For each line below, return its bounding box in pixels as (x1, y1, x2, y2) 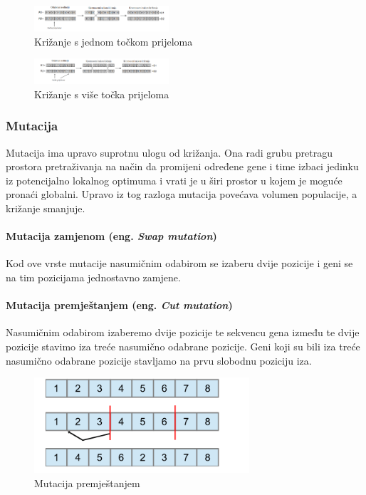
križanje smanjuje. (6, 201, 85, 216)
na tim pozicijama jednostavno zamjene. (6, 270, 181, 284)
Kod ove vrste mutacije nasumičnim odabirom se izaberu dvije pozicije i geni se (6, 256, 353, 271)
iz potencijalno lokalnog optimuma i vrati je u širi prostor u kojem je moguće (6, 172, 343, 187)
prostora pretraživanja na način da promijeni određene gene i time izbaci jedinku (6, 159, 359, 174)
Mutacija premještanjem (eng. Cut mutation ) (6, 298, 233, 313)
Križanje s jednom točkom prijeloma (34, 33, 193, 48)
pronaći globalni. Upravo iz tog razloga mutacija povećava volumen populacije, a (6, 187, 357, 202)
